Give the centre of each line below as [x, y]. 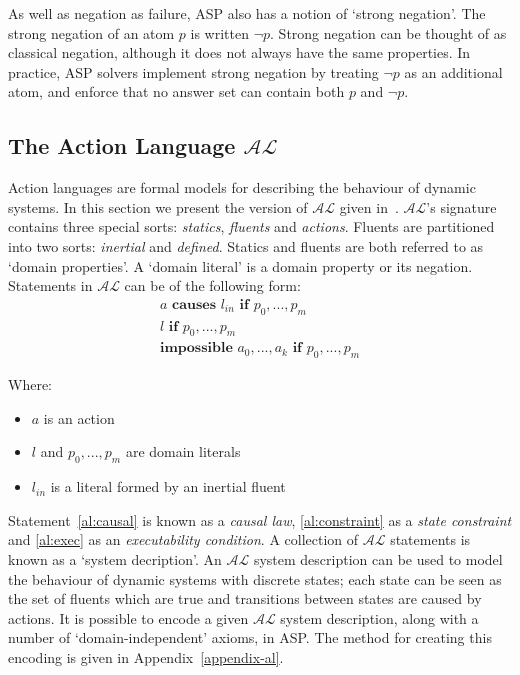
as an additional [453, 71]
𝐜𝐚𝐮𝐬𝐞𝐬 [194, 304]
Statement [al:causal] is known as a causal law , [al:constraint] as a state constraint [260, 519]
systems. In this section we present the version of [158, 206]
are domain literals [183, 451]
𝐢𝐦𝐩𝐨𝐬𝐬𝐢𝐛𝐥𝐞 [196, 348]
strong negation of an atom [91, 32]
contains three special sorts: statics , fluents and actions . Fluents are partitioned [251, 226]
